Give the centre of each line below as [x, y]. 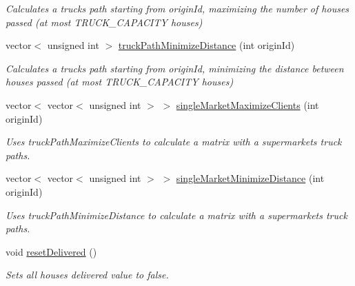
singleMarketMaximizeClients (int [247, 104]
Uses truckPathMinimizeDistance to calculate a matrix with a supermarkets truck [176, 215]
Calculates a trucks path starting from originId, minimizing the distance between [175, 68]
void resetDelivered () [51, 251]
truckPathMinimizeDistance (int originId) [206, 45]
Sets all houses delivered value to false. [87, 275]
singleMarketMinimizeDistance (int [250, 178]
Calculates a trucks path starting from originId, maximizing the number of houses [177, 8]
